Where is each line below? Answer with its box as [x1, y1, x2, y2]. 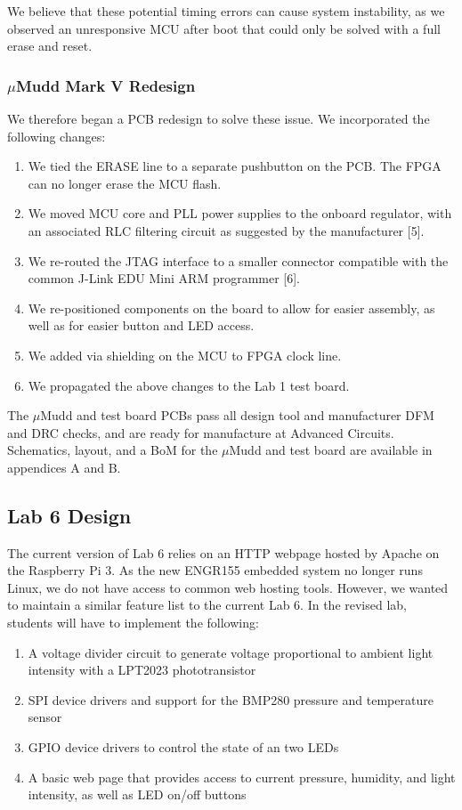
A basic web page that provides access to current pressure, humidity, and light [28, 767, 456, 786]
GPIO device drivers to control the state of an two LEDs [28, 738, 339, 757]
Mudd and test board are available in [229, 441, 433, 459]
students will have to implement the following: [7, 613, 259, 632]
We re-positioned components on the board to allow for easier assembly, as [28, 298, 435, 317]
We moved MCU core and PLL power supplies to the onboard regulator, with [28, 204, 452, 223]
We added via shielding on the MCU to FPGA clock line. [28, 345, 342, 364]
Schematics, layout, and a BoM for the [7, 441, 218, 459]
